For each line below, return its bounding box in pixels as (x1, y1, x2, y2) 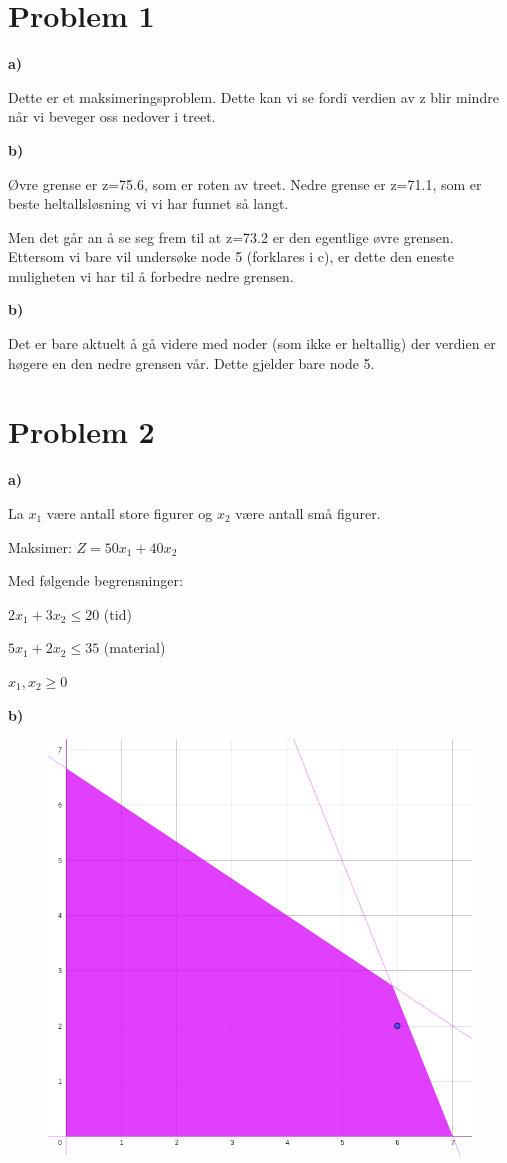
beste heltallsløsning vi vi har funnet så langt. (8, 193, 289, 214)
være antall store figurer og (46, 502, 213, 523)
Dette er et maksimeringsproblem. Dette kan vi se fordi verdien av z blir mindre (8, 86, 499, 107)
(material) (103, 637, 166, 658)
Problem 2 (8, 411, 155, 452)
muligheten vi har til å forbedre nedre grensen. (8, 265, 294, 286)
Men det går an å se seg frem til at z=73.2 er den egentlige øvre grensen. (8, 226, 454, 247)
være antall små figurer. (235, 502, 381, 523)
